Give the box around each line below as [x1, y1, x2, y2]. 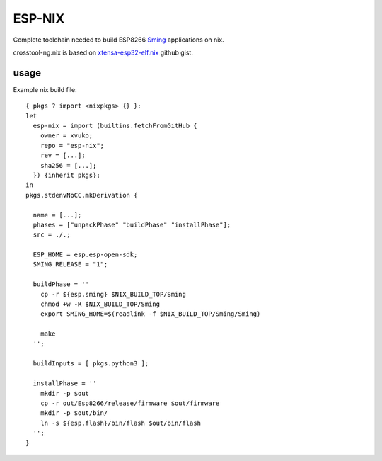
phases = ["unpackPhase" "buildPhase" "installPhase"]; [33, 220, 231, 229]
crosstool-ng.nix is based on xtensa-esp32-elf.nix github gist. [13, 48, 194, 57]
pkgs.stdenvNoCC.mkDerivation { [25, 191, 138, 199]
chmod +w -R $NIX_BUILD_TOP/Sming [40, 300, 161, 308]
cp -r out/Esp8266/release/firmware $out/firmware [40, 399, 220, 407]
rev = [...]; [40, 152, 86, 159]
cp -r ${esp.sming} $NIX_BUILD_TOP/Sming [40, 290, 187, 298]
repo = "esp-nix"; [40, 142, 105, 149]
